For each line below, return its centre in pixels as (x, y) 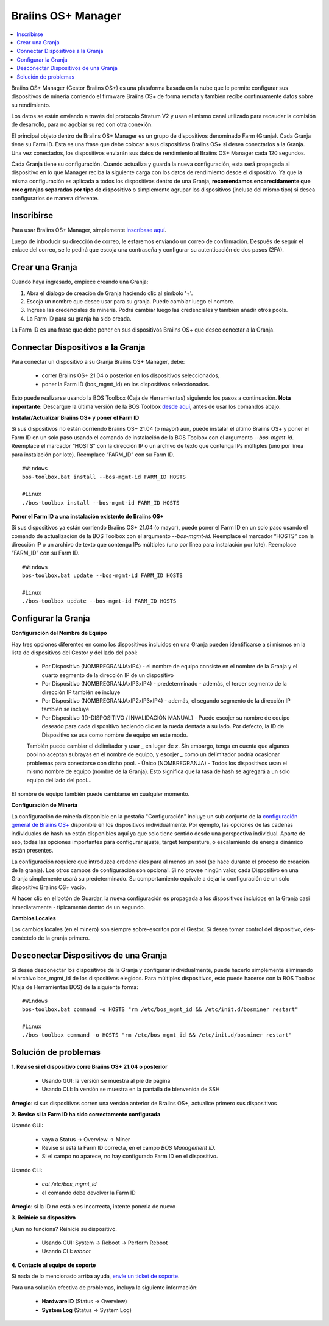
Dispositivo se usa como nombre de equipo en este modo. (115, 735)
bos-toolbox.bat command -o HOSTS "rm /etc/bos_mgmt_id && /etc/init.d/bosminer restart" (160, 1009)
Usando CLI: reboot (66, 1251)
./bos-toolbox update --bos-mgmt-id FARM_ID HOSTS (99, 601)
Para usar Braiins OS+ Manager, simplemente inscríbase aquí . (89, 230)
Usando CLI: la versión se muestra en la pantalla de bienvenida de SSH (131, 1089)
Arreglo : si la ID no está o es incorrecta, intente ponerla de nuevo (94, 1207)
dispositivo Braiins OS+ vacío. (49, 887)
